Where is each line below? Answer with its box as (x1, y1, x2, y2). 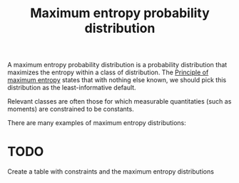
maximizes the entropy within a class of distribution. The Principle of (7, 68, 209, 76)
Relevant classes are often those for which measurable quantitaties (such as (7, 97, 232, 106)
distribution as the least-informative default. (7, 84, 137, 92)
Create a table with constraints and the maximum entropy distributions (7, 167, 214, 176)
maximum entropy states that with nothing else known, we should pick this (7, 76, 227, 84)
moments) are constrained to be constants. (7, 105, 134, 114)
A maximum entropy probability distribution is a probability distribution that (7, 61, 228, 69)
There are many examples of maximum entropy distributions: (7, 119, 187, 127)
